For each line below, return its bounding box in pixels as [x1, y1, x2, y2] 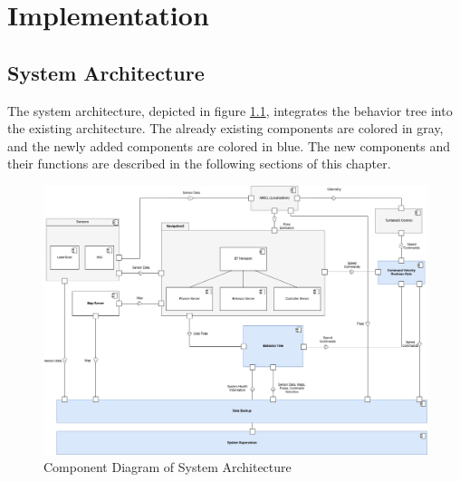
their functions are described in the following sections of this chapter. [7, 154, 391, 173]
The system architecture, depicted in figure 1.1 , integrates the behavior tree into [7, 101, 453, 120]
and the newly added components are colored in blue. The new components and [7, 136, 451, 155]
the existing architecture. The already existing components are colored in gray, [7, 119, 444, 138]
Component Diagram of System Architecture [43, 458, 292, 477]
